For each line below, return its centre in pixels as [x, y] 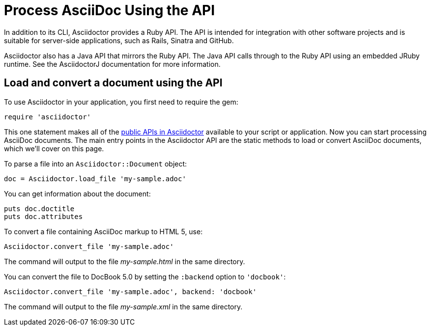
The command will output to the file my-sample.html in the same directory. [125, 261]
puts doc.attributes [43, 216]
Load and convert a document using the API [113, 83]
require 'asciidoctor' [48, 117]
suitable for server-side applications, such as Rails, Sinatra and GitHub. [119, 40]
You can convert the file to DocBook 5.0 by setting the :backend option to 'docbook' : [145, 276]
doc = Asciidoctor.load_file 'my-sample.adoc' [95, 179]
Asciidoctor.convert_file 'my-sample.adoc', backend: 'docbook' [130, 291]
